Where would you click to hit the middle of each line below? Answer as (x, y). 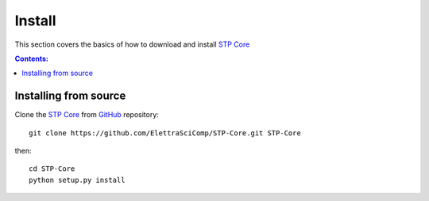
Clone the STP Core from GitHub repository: (87, 115)
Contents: (32, 59)
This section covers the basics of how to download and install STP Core (132, 44)
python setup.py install (77, 180)
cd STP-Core (52, 169)
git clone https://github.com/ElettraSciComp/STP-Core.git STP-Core (165, 133)
